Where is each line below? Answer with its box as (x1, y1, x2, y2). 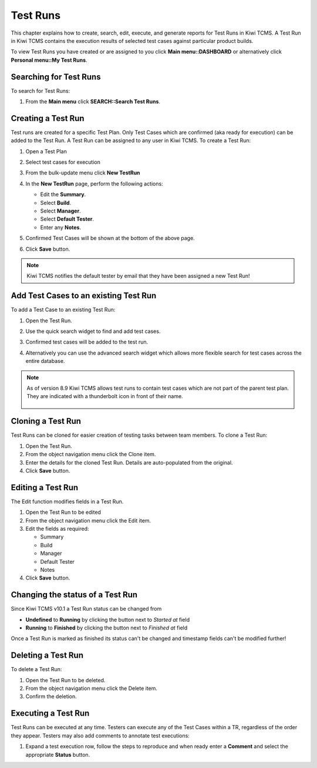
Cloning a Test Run (11, 416, 82, 426)
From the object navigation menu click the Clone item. (25, 451, 156, 458)
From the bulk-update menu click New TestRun (25, 169, 140, 176)
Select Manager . (40, 207, 82, 214)
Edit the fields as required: (25, 525, 89, 532)
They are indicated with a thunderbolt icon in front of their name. (26, 393, 183, 400)
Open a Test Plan (25, 147, 67, 155)
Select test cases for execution (25, 159, 101, 166)
